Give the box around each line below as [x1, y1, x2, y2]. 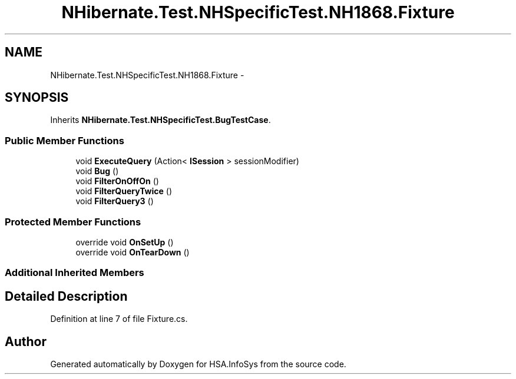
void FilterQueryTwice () [75, 186, 173, 197]
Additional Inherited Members [5, 267, 144, 279]
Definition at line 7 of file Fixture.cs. [50, 314, 188, 324]
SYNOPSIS [5, 90, 69, 105]
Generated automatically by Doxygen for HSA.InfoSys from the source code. [50, 359, 346, 369]
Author [5, 334, 47, 349]
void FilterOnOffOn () [75, 176, 159, 187]
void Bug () [75, 166, 119, 177]
